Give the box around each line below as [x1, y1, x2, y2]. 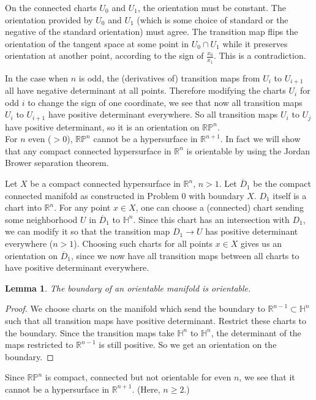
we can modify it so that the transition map [5, 225, 170, 238]
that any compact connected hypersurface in [5, 144, 171, 157]
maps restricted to [5, 338, 73, 351]
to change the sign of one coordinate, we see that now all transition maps [28, 96, 303, 108]
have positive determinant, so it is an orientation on [5, 120, 200, 133]
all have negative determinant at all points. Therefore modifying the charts [5, 84, 286, 97]
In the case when [5, 71, 69, 84]
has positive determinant [205, 225, 298, 238]
